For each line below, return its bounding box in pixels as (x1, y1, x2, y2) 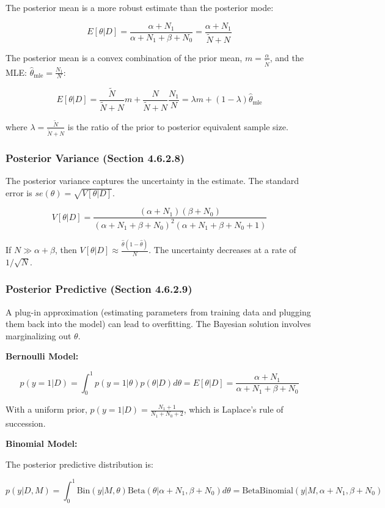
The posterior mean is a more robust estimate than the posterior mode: (5, 1, 274, 13)
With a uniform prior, (5, 403, 87, 416)
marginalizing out (5, 329, 71, 342)
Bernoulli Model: (5, 350, 79, 363)
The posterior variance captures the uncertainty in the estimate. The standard (5, 174, 299, 186)
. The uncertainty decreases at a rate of (148, 243, 296, 256)
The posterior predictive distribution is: (5, 457, 153, 470)
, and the (269, 51, 304, 64)
